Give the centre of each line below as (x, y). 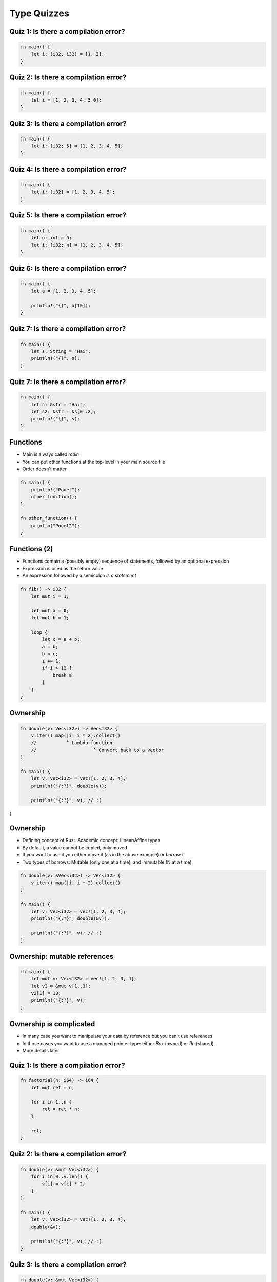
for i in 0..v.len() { (60, 1177)
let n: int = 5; (51, 238)
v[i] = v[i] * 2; (64, 1184)
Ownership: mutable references (62, 956)
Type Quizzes (39, 13)
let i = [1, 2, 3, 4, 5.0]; (66, 100)
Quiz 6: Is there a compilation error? (68, 268)
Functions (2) (31, 549)
